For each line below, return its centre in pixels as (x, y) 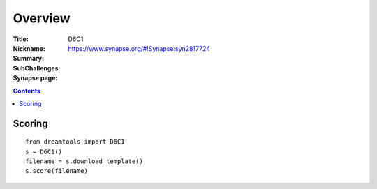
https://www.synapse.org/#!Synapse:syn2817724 (139, 48)
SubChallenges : (37, 68)
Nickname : (29, 48)
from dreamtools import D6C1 (75, 142)
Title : (21, 39)
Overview (42, 18)
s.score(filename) (57, 171)
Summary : (29, 59)
